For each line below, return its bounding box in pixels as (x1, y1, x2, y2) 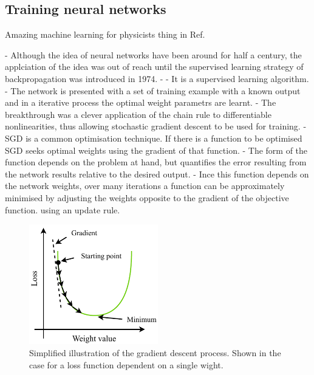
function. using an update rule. (5, 203, 120, 216)
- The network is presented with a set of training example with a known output (5, 84, 301, 97)
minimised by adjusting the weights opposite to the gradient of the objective (5, 191, 289, 204)
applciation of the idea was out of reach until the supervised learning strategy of (5, 60, 304, 73)
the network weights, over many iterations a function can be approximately (5, 179, 285, 192)
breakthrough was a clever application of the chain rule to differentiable (5, 108, 271, 120)
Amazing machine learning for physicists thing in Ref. (5, 28, 205, 41)
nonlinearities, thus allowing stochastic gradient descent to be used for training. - (5, 120, 307, 132)
